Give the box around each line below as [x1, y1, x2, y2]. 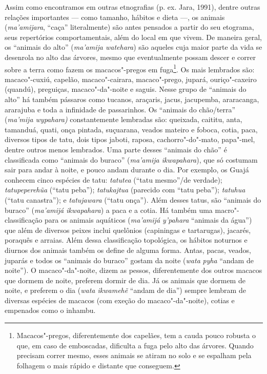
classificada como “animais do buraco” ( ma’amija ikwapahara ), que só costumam [5, 154, 258, 165]
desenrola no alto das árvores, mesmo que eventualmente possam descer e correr [5, 51, 256, 62]
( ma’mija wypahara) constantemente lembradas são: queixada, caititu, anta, [5, 114, 242, 125]
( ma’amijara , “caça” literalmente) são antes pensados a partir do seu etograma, [5, 22, 254, 32]
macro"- [215, 204, 239, 215]
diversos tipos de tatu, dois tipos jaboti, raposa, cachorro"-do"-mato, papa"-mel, [5, 134, 255, 145]
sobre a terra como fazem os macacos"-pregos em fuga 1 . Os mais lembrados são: [5, 62, 255, 74]
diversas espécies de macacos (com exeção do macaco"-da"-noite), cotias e [5, 294, 235, 305]
